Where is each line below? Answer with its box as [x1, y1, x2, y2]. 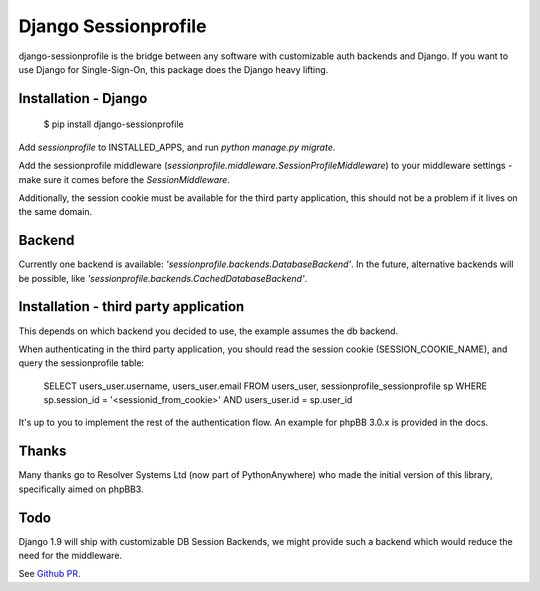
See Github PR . [18, 568, 81, 580]
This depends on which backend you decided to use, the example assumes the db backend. [18, 325, 399, 337]
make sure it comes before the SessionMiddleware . [18, 173, 230, 185]
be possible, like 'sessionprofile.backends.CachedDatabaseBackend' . [18, 272, 308, 284]
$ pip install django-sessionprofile [43, 118, 184, 130]
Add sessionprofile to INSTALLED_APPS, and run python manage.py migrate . [18, 141, 336, 153]
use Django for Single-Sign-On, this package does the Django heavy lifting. [18, 63, 329, 75]
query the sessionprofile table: [18, 357, 145, 369]
